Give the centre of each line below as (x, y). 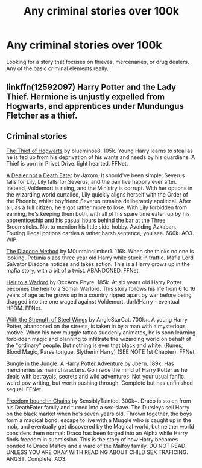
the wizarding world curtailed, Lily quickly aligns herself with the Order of (97, 195)
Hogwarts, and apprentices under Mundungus (95, 106)
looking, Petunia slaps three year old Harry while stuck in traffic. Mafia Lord (100, 258)
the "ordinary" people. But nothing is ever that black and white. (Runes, (95, 345)
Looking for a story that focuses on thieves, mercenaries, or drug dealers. (98, 62)
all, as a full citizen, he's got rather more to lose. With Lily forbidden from (97, 207)
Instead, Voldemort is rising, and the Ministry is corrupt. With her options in (99, 188)
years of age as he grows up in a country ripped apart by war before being (99, 295)
